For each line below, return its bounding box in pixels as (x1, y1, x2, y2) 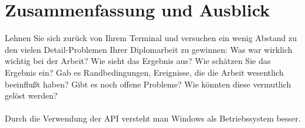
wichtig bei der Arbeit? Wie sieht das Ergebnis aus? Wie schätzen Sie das (5, 55, 271, 67)
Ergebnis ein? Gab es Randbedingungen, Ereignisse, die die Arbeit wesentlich (5, 66, 284, 78)
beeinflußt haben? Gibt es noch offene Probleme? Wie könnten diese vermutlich (5, 78, 291, 90)
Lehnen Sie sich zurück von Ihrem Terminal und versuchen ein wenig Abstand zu (5, 32, 297, 44)
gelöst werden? (5, 89, 58, 102)
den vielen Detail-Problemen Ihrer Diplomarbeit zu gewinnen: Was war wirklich (5, 43, 293, 55)
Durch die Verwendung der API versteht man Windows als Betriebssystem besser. (5, 112, 301, 124)
